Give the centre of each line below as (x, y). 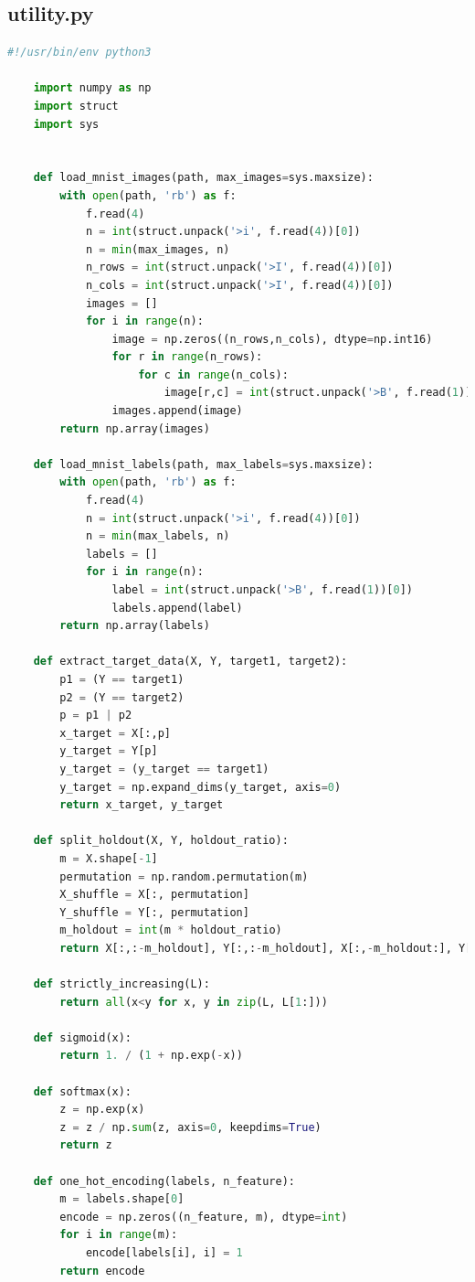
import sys (66, 124)
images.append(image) (177, 411)
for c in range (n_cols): (213, 374)
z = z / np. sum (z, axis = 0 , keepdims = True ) (190, 1127)
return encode (102, 1271)
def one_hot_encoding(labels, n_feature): (164, 1181)
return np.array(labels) (135, 626)
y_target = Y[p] (109, 751)
